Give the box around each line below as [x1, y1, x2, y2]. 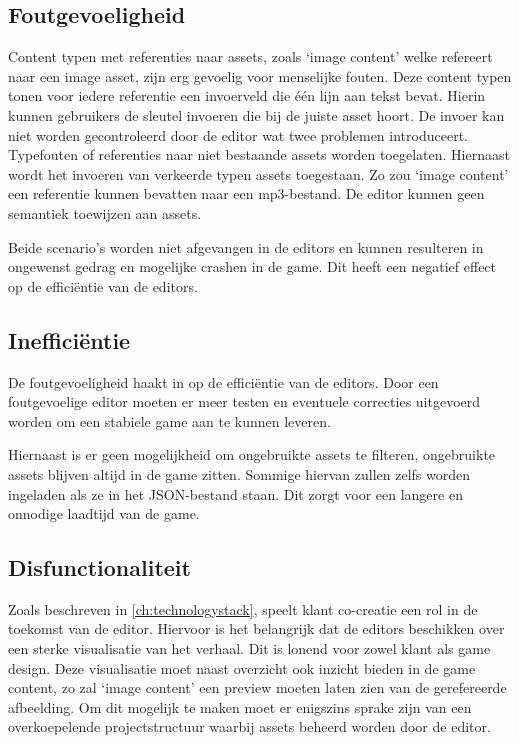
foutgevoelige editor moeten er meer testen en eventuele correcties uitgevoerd [8, 391, 481, 412]
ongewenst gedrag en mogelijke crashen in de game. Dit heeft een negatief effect [8, 256, 497, 277]
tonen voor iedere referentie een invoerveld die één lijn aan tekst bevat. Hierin [8, 85, 486, 106]
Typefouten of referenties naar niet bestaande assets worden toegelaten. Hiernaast [8, 144, 510, 165]
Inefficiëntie [8, 324, 131, 355]
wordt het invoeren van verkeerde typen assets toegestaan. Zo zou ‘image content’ [8, 163, 509, 184]
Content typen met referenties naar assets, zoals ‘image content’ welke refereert [8, 46, 493, 67]
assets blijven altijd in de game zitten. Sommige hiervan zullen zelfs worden [8, 463, 470, 484]
